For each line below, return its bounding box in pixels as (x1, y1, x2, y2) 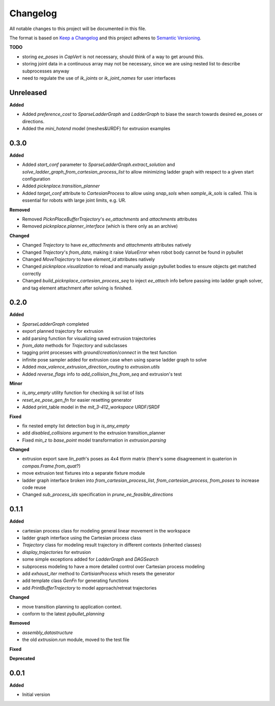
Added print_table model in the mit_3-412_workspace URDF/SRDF (22, 404, 160, 410)
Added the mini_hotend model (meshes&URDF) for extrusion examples (22, 125, 171, 131)
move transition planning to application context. (22, 603, 122, 610)
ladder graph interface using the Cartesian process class (22, 535, 142, 541)
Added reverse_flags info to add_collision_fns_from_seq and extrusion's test (22, 371, 182, 377)
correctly (22, 271, 41, 277)
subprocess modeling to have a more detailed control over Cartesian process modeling (22, 563, 205, 569)
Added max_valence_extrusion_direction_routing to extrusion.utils (22, 364, 160, 370)
